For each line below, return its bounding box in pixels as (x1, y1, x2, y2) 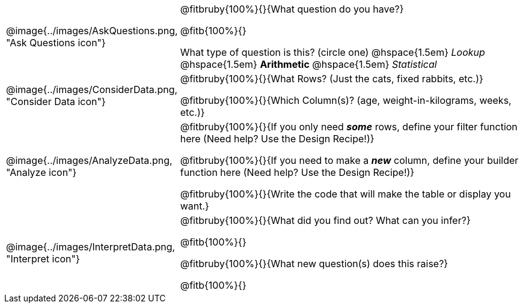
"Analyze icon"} (6, 166, 77, 178)
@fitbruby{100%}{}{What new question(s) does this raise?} (180, 258, 448, 270)
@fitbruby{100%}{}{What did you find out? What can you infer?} (180, 214, 471, 226)
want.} (180, 200, 209, 212)
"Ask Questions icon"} (6, 37, 106, 49)
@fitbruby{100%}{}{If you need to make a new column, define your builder (180, 154, 519, 166)
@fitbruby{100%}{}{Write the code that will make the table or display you (180, 188, 511, 200)
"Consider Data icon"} (6, 95, 106, 107)
